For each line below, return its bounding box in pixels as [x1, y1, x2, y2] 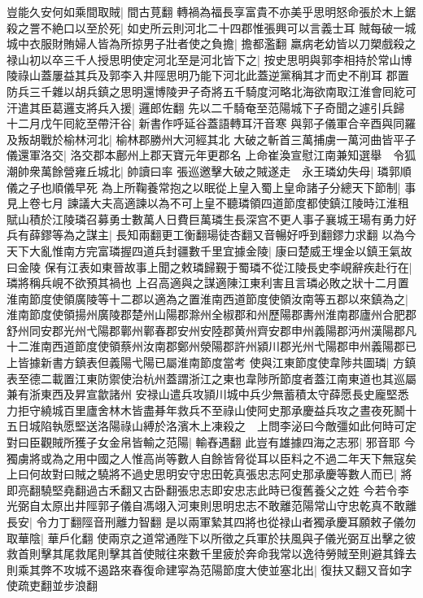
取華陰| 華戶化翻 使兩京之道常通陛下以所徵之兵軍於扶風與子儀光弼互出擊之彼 [7, 529, 416, 546]
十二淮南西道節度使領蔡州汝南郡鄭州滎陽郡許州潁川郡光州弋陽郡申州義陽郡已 [7, 338, 416, 355]
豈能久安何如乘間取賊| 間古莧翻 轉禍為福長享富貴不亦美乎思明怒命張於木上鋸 [7, 3, 416, 20]
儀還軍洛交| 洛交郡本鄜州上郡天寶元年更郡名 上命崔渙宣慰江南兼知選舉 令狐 [7, 146, 416, 164]
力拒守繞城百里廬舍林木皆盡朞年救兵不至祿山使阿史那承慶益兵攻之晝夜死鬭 [7, 401, 405, 418]
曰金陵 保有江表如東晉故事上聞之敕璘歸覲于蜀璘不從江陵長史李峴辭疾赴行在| [7, 258, 412, 275]
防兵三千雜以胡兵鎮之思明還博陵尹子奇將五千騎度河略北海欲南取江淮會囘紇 [7, 82, 405, 99]
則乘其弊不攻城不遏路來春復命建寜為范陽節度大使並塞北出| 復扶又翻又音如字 [7, 561, 412, 578]
